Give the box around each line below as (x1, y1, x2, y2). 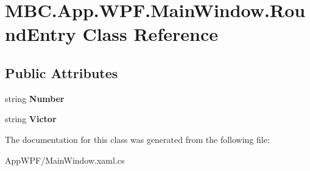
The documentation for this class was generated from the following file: (5, 133, 270, 145)
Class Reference (82, 21, 218, 46)
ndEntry (5, 21, 76, 46)
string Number (5, 92, 65, 104)
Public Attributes (5, 63, 118, 82)
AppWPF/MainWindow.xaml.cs (5, 153, 125, 166)
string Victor (5, 112, 57, 125)
